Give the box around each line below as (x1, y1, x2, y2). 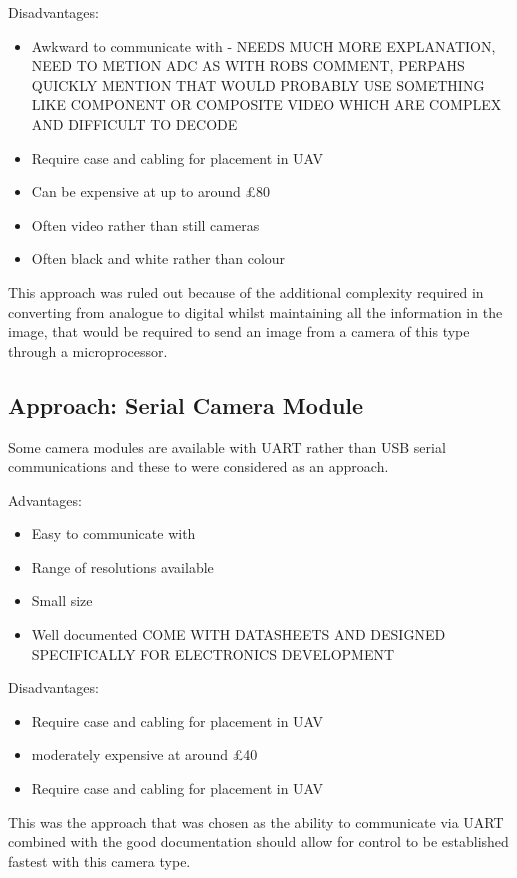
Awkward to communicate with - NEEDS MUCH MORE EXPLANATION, (31, 35, 496, 56)
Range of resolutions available (31, 556, 214, 577)
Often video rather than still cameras (31, 214, 260, 235)
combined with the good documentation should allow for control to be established (8, 831, 509, 852)
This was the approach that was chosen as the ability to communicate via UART (8, 811, 504, 832)
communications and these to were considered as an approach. (8, 456, 389, 477)
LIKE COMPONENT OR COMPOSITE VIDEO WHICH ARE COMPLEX (31, 94, 502, 115)
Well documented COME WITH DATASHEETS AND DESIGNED (31, 624, 446, 645)
